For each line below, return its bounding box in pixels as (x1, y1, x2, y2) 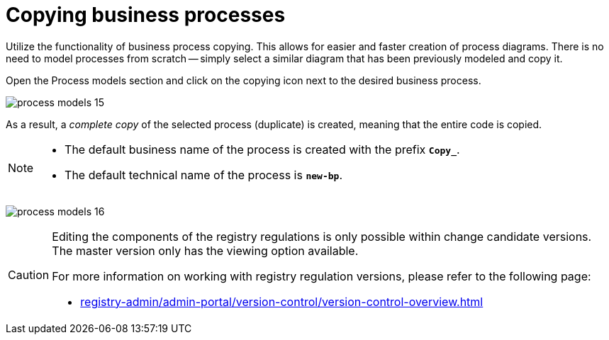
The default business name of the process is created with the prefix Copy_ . (65, 142, 460, 157)
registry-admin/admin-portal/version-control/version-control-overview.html (80, 294, 484, 309)
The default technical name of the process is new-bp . (65, 167, 342, 182)
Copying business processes (6, 3, 286, 27)
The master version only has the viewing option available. (52, 243, 359, 258)
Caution (8, 267, 50, 282)
